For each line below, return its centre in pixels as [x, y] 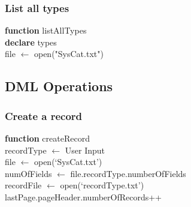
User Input [85, 150]
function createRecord [47, 138]
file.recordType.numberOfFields [128, 173]
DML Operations [59, 86]
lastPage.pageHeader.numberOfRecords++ [84, 196]
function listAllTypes [46, 30]
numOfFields [28, 173]
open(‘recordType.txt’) [102, 185]
